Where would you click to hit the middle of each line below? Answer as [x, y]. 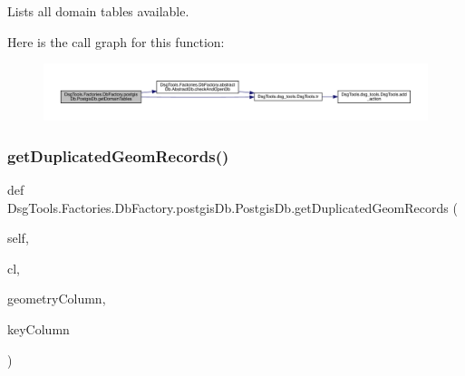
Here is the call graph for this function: [116, 41]
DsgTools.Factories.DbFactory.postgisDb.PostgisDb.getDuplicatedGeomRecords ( [232, 207]
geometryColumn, [57, 299]
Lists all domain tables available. [98, 11]
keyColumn [39, 328]
